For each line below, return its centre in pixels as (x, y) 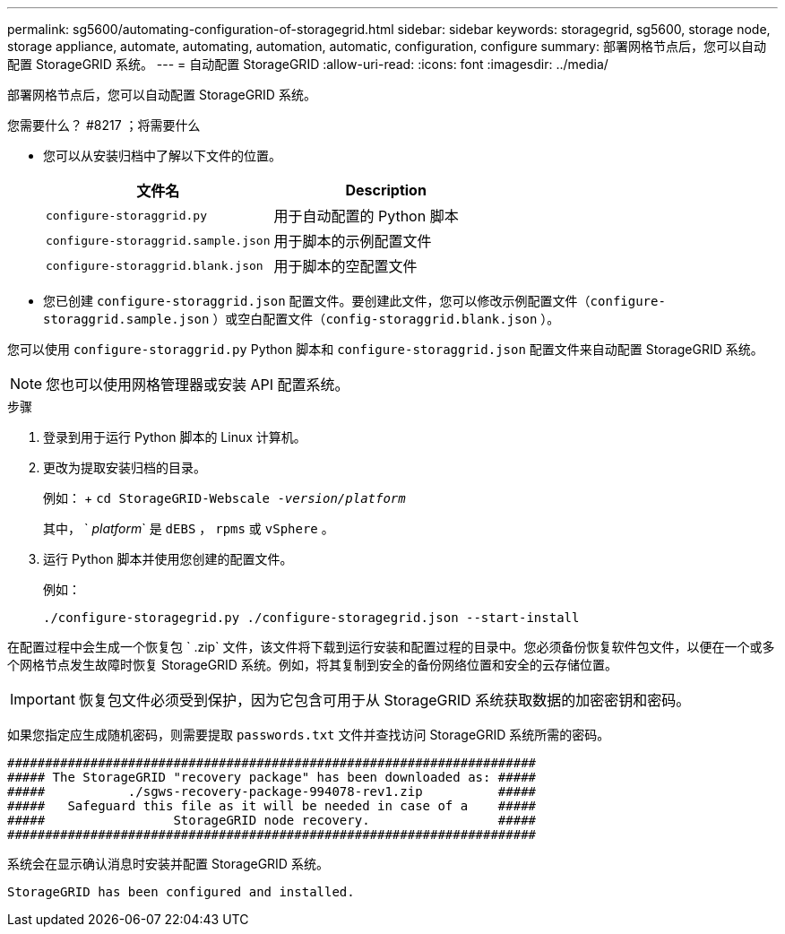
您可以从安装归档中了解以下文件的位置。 (162, 156)
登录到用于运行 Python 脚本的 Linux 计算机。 (175, 437)
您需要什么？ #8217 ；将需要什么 (104, 125)
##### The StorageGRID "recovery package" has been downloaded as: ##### (272, 777)
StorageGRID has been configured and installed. (181, 892)
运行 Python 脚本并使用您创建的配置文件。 (168, 559)
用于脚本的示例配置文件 (353, 241)
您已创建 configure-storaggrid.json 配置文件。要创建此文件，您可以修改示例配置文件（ (317, 301)
